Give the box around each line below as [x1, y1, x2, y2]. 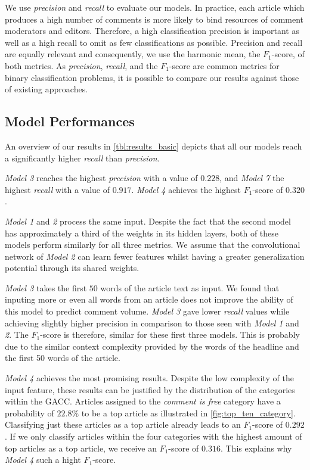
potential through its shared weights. [5, 262, 139, 274]
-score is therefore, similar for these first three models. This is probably [40, 328, 300, 341]
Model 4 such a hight [5, 453, 81, 466]
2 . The [5, 328, 29, 341]
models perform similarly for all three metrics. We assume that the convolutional [5, 238, 300, 251]
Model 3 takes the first [5, 281, 87, 294]
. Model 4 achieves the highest [131, 183, 241, 195]
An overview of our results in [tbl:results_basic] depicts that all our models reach [5, 139, 302, 152]
